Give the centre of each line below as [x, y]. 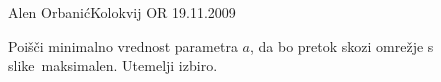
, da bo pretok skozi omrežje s [342, 45]
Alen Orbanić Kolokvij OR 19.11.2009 [122, 12]
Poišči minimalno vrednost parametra [123, 45]
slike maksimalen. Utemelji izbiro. [113, 65]
